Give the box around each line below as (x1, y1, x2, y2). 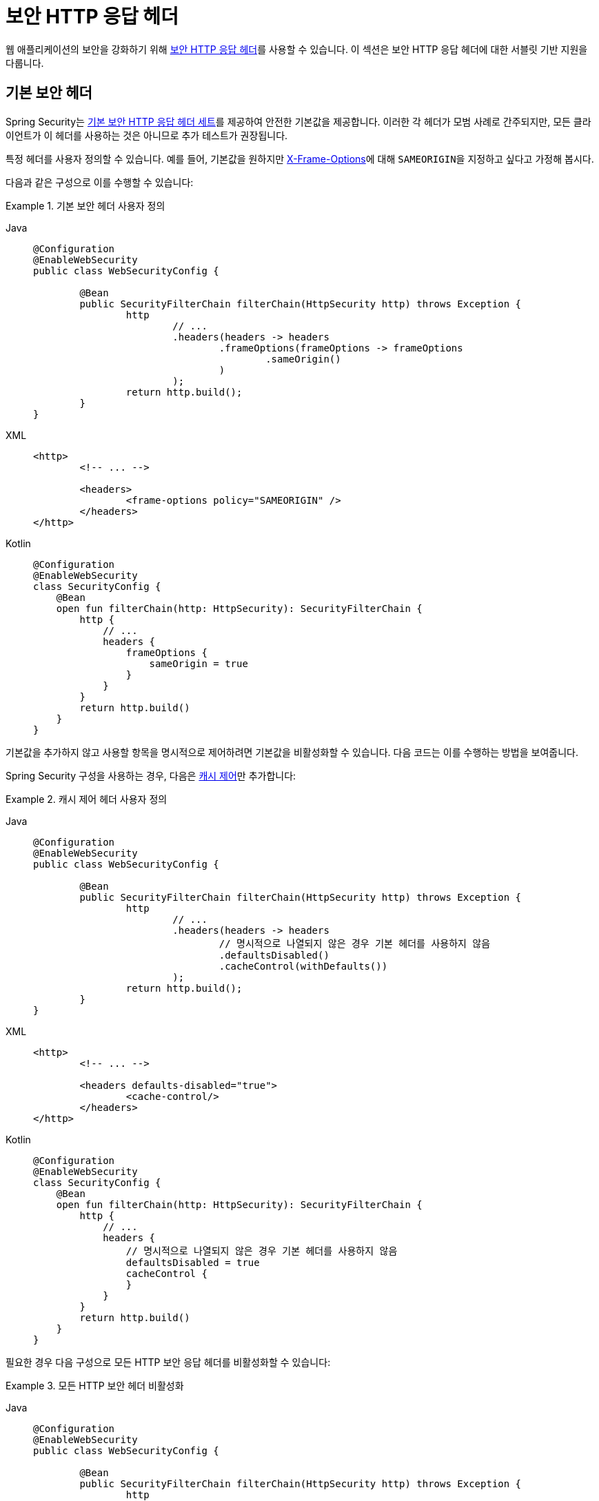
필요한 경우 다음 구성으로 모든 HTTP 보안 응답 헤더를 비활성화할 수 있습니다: (6, 1356, 331, 1368)
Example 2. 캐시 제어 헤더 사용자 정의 (6, 793, 167, 805)
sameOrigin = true (149, 657, 248, 669)
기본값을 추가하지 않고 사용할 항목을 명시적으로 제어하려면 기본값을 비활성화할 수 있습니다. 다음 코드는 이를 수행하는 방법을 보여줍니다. (6, 746, 578, 758)
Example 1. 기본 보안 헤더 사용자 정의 (6, 199, 165, 212)
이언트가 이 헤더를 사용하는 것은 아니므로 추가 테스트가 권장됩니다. (6, 129, 288, 141)
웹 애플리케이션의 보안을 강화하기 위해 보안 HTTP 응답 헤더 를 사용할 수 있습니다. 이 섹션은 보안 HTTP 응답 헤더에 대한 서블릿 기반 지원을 (6, 43, 588, 55)
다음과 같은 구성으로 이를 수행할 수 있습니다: (6, 176, 194, 188)
